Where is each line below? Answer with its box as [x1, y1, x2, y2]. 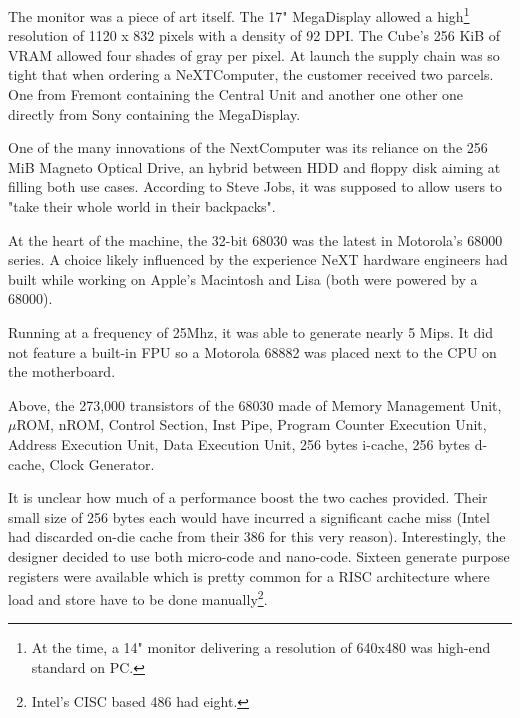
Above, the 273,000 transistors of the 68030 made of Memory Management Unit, [8, 394, 502, 415]
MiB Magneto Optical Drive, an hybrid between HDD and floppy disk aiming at [8, 156, 501, 177]
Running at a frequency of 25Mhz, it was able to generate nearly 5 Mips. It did [8, 321, 494, 342]
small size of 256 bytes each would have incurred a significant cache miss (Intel [8, 506, 490, 527]
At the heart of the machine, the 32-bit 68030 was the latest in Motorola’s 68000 [8, 229, 503, 250]
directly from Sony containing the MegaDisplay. [8, 103, 301, 124]
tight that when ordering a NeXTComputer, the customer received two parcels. [8, 64, 494, 85]
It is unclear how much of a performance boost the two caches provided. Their [8, 487, 488, 508]
